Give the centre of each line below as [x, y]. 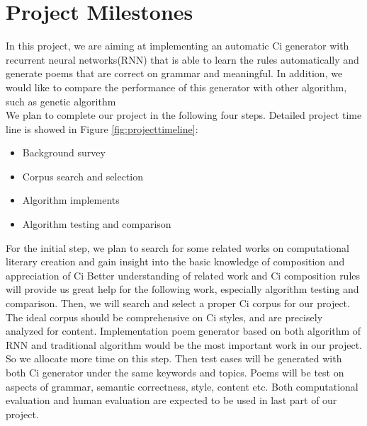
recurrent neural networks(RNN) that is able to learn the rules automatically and [182, 59]
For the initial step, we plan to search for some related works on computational [177, 247]
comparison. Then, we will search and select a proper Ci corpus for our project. [178, 303]
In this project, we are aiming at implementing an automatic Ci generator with [177, 46]
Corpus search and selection [83, 176]
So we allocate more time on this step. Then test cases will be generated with [174, 358]
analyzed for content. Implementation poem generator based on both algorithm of [183, 331]
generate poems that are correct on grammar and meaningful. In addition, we [174, 73]
